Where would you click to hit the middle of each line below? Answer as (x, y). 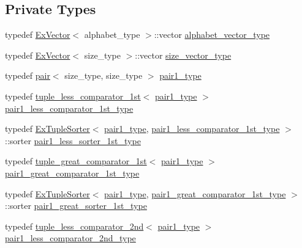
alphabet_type (112, 35)
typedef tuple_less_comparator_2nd (74, 226)
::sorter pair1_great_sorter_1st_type (76, 206)
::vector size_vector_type (183, 55)
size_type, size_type (104, 75)
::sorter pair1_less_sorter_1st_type (73, 140)
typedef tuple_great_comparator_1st (76, 161)
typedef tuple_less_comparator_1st (73, 96)
